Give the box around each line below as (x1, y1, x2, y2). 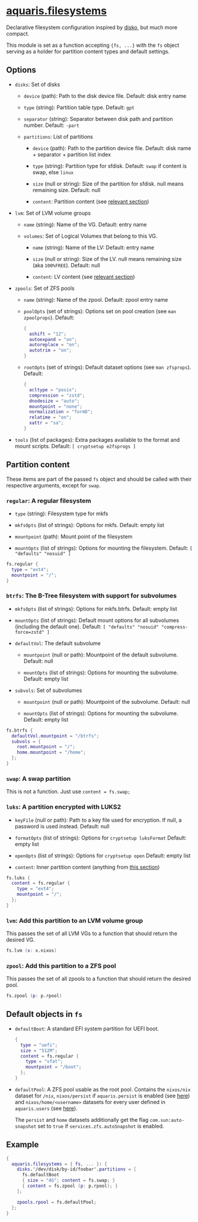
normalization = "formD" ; (28, 409, 93, 415)
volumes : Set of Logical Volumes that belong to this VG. (23, 232, 158, 240)
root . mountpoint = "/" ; (17, 744, 76, 750)
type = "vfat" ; (25, 1058, 63, 1065)
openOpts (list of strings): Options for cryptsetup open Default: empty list (14, 852, 191, 859)
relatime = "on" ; (28, 414, 72, 420)
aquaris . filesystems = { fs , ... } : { (11, 1161, 108, 1167)
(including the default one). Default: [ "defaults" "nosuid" (14, 623, 159, 630)
